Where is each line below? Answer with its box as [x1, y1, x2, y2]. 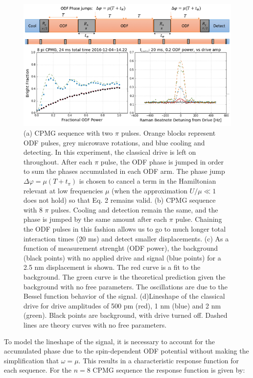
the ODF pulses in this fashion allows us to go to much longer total [23, 224, 226, 234]
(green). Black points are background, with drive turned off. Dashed [23, 310, 228, 320]
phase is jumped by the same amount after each [23, 214, 167, 224]
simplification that [4, 355, 59, 365]
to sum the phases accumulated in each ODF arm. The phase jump [23, 166, 225, 176]
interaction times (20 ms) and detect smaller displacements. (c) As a [23, 233, 229, 243]
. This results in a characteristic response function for [78, 355, 239, 365]
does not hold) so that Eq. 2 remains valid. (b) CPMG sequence [23, 195, 216, 205]
